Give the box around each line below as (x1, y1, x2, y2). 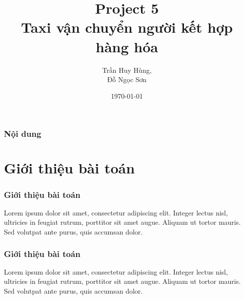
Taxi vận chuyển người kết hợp (21, 17, 233, 37)
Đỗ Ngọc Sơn (107, 74, 147, 85)
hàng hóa (96, 36, 158, 56)
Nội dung (4, 128, 41, 140)
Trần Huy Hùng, (102, 64, 152, 75)
